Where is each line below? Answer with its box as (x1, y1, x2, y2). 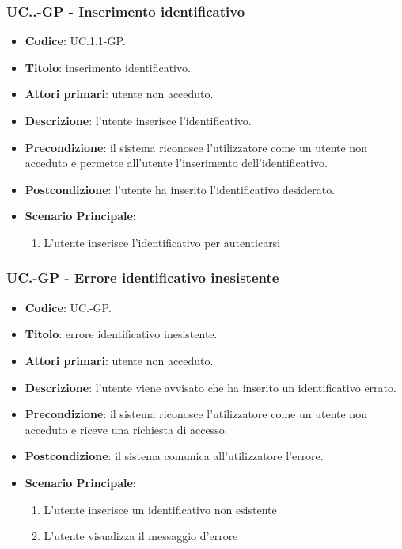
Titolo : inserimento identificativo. (25, 59, 191, 75)
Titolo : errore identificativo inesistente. (25, 326, 218, 342)
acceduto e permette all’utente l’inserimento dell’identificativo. (25, 154, 328, 171)
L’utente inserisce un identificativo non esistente (44, 501, 277, 517)
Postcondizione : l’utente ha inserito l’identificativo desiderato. (25, 181, 336, 197)
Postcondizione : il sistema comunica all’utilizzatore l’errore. (25, 448, 324, 464)
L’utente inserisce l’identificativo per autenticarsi (44, 234, 281, 250)
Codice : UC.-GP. (25, 299, 112, 315)
